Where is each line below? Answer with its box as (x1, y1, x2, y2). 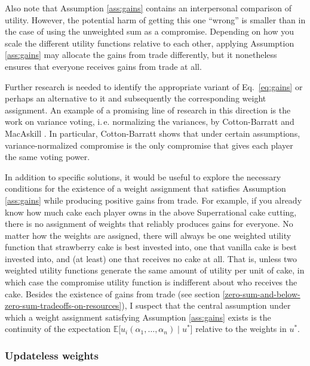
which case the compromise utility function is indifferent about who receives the (5, 276, 297, 288)
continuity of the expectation (5, 322, 111, 335)
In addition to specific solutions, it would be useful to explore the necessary (5, 170, 281, 183)
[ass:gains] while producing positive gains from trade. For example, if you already (5, 193, 302, 206)
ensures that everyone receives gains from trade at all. (5, 60, 202, 72)
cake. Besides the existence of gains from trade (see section (5, 287, 220, 300)
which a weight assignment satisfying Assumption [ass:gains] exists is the (5, 310, 271, 323)
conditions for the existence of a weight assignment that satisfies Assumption (5, 182, 286, 195)
